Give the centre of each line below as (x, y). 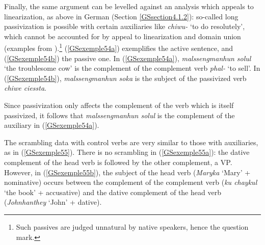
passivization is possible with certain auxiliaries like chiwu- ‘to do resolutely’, (125, 26)
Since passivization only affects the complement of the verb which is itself (119, 105)
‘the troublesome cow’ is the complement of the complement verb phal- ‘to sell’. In (132, 68)
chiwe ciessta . (25, 88)
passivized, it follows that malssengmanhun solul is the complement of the (120, 115)
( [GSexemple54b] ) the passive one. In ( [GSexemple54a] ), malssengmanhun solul (128, 58)
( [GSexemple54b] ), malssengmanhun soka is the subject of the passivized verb (125, 78)
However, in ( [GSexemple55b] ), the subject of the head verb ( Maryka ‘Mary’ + (127, 172)
